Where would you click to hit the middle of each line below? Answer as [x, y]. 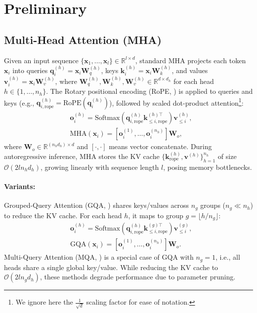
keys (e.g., [19, 102]
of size [227, 156]
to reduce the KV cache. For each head [63, 215]
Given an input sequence [41, 60]
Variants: [20, 186]
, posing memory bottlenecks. [208, 167]
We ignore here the [44, 302]
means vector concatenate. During [160, 146]
